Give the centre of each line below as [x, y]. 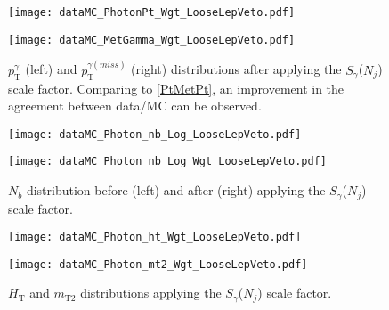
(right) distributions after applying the [236, 69]
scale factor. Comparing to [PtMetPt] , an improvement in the [176, 88]
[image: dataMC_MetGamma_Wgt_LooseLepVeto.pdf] [152, 40]
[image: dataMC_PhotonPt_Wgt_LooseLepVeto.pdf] [152, 12]
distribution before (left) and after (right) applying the [176, 190]
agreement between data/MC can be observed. [135, 106]
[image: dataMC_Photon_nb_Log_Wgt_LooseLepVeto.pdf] [167, 162]
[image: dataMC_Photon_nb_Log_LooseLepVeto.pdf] [155, 134]
